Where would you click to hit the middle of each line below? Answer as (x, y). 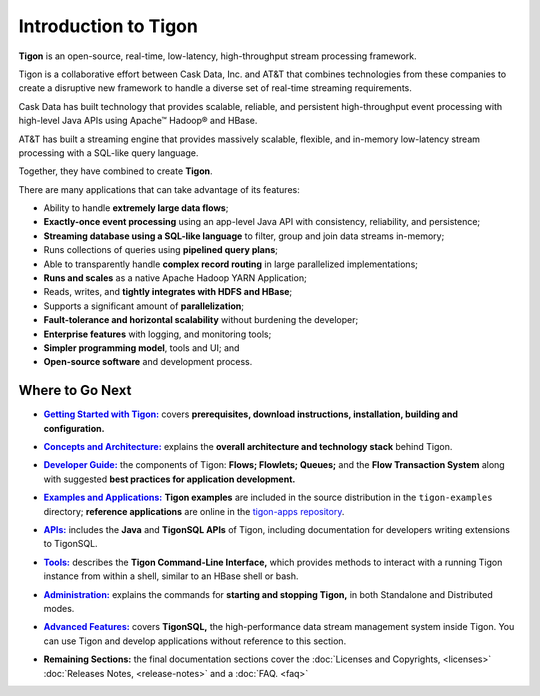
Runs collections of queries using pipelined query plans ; (161, 250)
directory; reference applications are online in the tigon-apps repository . (194, 511)
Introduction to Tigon (108, 26)
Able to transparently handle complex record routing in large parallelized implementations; (231, 264)
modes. (59, 608)
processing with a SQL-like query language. (108, 152)
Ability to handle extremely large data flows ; (136, 208)
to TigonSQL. (71, 544)
